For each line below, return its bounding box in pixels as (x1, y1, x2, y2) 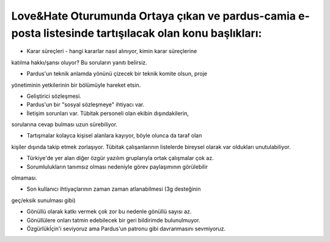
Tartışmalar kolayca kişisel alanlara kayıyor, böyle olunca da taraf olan (26, 132, 202, 139)
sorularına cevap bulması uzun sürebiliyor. (11, 121, 118, 128)
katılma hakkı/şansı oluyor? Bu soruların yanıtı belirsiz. (11, 59, 148, 66)
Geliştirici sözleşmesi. (26, 92, 82, 100)
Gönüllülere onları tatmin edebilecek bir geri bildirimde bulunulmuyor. (26, 216, 201, 224)
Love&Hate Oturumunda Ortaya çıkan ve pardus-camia (11, 9, 296, 23)
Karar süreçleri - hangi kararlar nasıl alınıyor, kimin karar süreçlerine (26, 48, 197, 55)
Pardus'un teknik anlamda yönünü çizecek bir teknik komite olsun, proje (26, 70, 208, 78)
